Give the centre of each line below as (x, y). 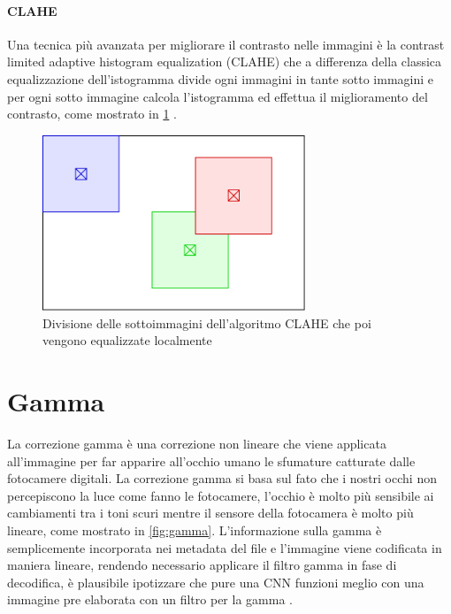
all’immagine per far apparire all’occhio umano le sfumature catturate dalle (211, 460)
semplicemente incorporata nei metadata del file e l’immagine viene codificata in (225, 547)
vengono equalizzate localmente (127, 340)
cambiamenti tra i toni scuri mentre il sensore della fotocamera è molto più (210, 513)
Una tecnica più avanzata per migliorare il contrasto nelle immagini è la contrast (226, 44)
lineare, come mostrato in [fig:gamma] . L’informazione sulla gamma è (195, 530)
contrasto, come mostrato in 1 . (92, 114)
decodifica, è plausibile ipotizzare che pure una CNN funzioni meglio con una (216, 582)
